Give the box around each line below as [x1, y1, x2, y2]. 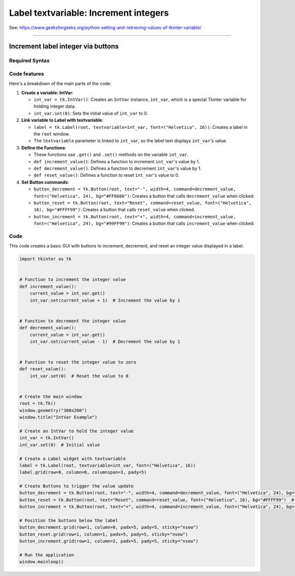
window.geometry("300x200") [19, 407, 87, 413]
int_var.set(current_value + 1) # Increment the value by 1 [29, 298, 180, 303]
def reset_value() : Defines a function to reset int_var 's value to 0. [33, 172, 179, 178]
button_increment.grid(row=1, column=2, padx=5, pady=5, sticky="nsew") [19, 539, 199, 544]
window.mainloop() [19, 559, 64, 565]
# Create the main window [19, 394, 82, 399]
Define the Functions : [21, 145, 66, 151]
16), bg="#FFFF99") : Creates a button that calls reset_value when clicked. [33, 207, 195, 212]
